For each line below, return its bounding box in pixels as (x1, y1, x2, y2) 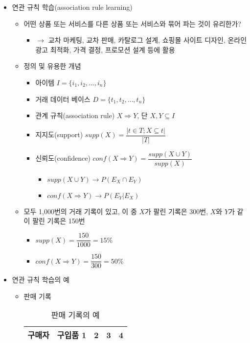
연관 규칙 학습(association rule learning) (12, 2, 133, 12)
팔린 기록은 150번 (32, 216, 85, 226)
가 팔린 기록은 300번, (145, 206, 208, 216)
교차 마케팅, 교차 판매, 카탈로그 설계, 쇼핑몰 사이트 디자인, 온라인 (48, 35, 247, 45)
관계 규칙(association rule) (35, 110, 115, 121)
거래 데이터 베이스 (35, 94, 91, 104)
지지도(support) (35, 129, 83, 140)
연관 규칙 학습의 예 (12, 274, 69, 285)
